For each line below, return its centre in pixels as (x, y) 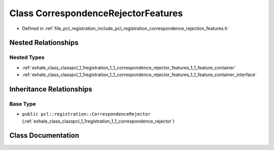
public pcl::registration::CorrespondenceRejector (86, 114)
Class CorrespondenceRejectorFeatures (96, 13)
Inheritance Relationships (51, 89)
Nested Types (27, 57)
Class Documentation (44, 136)
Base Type (23, 104)
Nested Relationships (44, 43)
